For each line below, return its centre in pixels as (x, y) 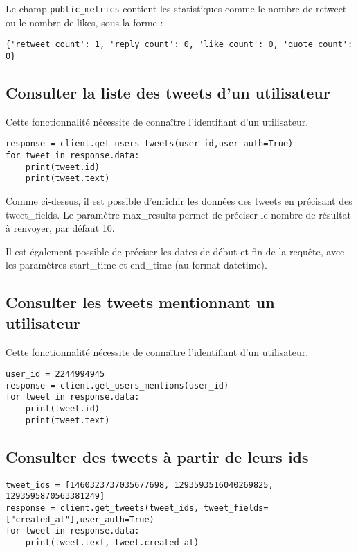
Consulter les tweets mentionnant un (140, 302)
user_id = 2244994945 (55, 374)
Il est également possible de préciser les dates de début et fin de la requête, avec (175, 251)
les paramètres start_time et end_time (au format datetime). (136, 265)
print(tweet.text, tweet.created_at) (112, 542)
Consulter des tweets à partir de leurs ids (157, 456)
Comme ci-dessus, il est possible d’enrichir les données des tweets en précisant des (179, 200)
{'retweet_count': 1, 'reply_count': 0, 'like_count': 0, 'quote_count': (179, 45)
